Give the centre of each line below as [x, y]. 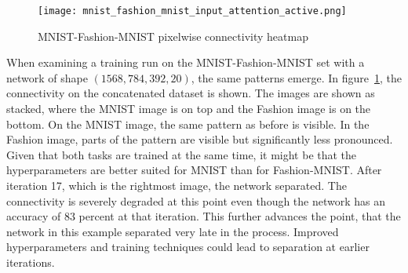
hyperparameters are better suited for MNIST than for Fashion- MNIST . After [194, 170]
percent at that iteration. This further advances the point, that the [240, 216]
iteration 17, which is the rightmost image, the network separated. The [177, 185]
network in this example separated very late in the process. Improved [173, 231]
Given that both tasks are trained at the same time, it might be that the [182, 154]
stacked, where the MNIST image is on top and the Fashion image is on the [189, 109]
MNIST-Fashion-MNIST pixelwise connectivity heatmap [173, 36]
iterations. [31, 262]
